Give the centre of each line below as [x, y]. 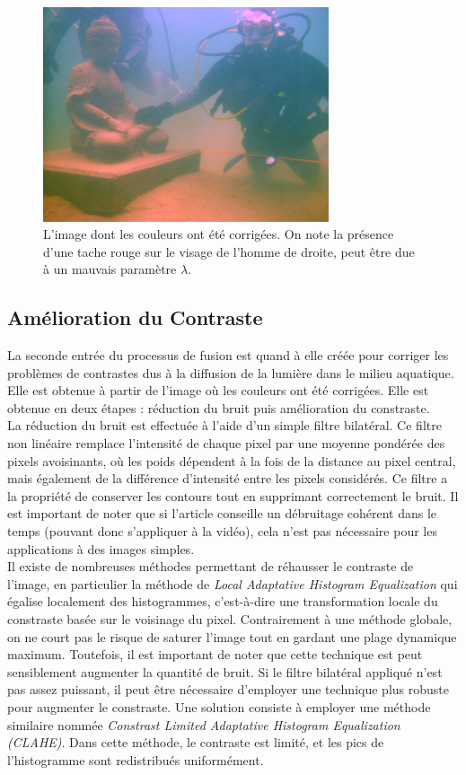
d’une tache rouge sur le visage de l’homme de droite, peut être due [229, 251]
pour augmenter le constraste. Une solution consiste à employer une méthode [219, 706]
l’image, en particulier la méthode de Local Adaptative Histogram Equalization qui [233, 583]
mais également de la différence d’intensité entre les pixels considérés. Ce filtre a [228, 478]
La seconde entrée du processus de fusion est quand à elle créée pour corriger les [228, 355]
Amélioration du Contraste [135, 317]
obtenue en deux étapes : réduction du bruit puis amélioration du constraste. [219, 407]
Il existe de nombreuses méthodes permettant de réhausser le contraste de [211, 566]
